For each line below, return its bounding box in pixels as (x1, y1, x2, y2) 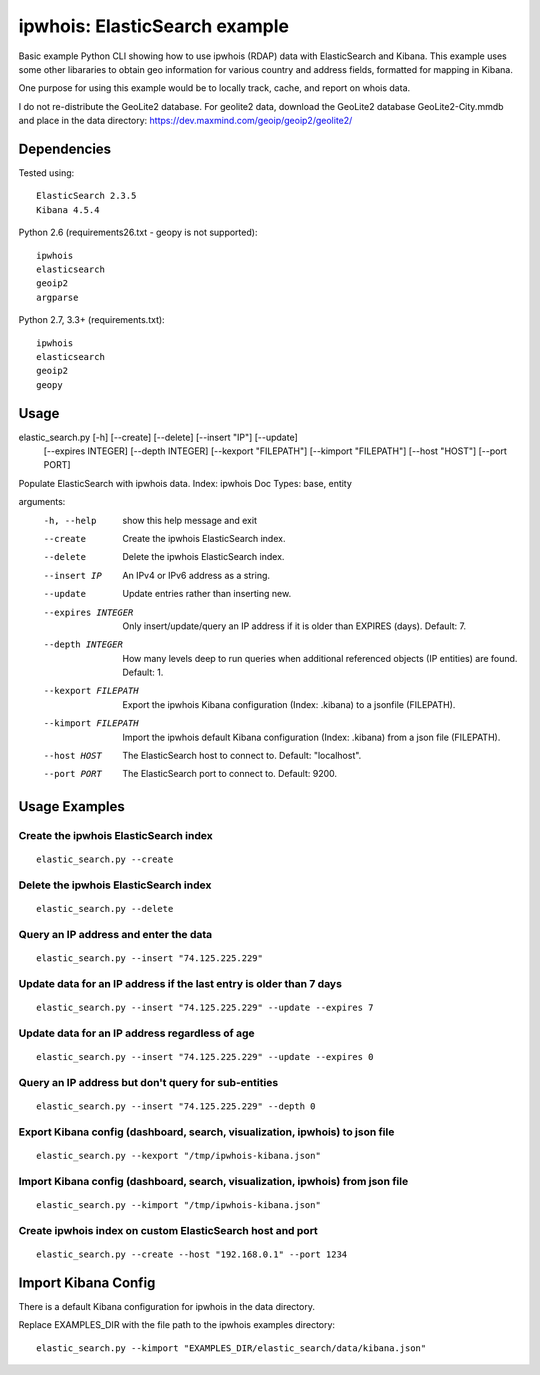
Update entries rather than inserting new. (122, 588, 292, 600)
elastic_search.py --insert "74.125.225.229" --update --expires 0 (36, 1051, 374, 1063)
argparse (36, 291, 79, 303)
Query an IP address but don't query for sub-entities (18, 1075, 279, 1089)
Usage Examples (18, 798, 125, 815)
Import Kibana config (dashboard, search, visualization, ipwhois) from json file (18, 1174, 409, 1188)
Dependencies (18, 140, 112, 157)
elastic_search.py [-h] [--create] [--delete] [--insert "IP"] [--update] (18, 431, 299, 443)
